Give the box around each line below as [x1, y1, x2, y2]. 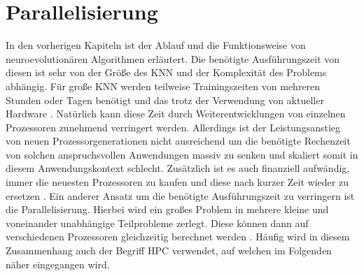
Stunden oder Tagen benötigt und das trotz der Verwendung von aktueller [6, 92, 324, 107]
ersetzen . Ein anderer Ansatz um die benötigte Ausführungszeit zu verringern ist [6, 188, 355, 203]
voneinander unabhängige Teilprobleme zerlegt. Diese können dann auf [6, 215, 309, 230]
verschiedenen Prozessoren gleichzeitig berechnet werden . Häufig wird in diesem [6, 229, 350, 244]
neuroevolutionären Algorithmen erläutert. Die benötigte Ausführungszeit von [6, 51, 340, 66]
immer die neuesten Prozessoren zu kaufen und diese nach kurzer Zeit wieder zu [6, 175, 349, 189]
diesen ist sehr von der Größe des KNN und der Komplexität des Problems [6, 65, 327, 80]
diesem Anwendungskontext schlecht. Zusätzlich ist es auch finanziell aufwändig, [6, 161, 350, 175]
